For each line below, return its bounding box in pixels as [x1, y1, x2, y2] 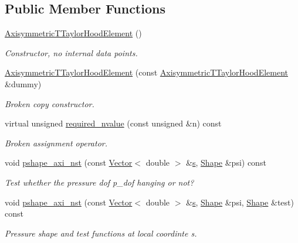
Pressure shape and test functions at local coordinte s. [5, 227, 197, 239]
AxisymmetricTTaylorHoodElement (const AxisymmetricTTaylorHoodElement [5, 66, 289, 78]
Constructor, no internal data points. [5, 46, 138, 59]
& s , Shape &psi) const [186, 156, 266, 169]
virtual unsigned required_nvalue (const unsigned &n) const [5, 117, 222, 129]
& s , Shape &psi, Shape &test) [186, 196, 294, 208]
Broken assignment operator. [5, 136, 107, 149]
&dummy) [5, 77, 42, 90]
